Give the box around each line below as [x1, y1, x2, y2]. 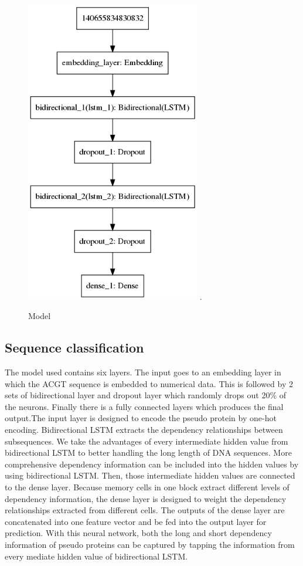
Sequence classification [5, 338, 144, 357]
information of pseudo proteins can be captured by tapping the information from [5, 538, 295, 550]
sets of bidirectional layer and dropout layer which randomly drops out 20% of [5, 389, 287, 401]
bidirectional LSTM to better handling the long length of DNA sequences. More [5, 446, 292, 459]
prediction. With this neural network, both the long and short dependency [5, 527, 272, 539]
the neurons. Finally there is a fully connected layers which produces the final [5, 400, 284, 412]
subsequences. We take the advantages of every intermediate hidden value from [5, 435, 288, 447]
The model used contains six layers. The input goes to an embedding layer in [5, 366, 281, 378]
